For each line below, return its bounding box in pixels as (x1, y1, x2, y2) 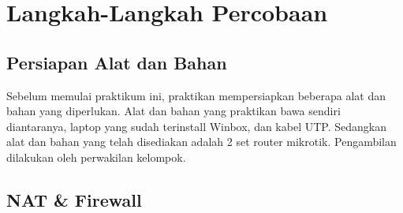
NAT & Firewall (6, 187, 142, 211)
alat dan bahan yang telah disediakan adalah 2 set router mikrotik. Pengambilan (6, 133, 397, 150)
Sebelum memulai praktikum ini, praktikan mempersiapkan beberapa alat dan (6, 87, 386, 103)
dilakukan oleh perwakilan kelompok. (6, 148, 186, 165)
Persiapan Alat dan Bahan (6, 50, 227, 74)
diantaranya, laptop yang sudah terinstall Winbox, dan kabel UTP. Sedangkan (6, 118, 386, 134)
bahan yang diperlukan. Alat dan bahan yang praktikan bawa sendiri (6, 103, 341, 119)
